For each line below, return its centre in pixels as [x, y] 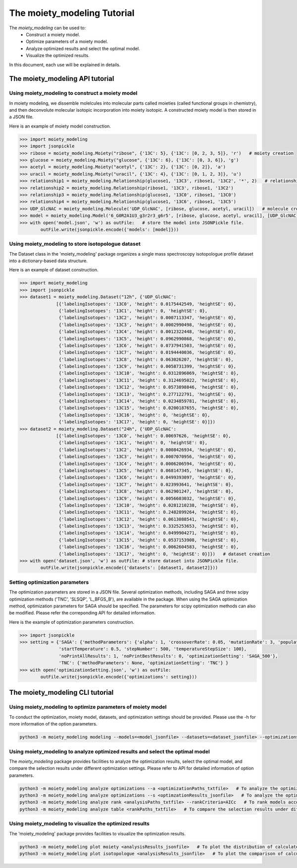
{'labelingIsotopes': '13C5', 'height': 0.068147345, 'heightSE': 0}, [146, 470]
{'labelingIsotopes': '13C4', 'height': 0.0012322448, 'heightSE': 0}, [148, 332]
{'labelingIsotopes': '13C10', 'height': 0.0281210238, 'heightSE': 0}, [149, 505]
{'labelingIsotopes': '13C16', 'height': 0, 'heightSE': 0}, [134, 415]
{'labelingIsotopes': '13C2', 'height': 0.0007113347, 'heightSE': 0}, [148, 318]
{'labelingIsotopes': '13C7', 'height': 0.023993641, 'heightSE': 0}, [146, 484]
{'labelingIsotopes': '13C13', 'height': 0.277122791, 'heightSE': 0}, [148, 394]
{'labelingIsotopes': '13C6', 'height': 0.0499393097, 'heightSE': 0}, [148, 477]
